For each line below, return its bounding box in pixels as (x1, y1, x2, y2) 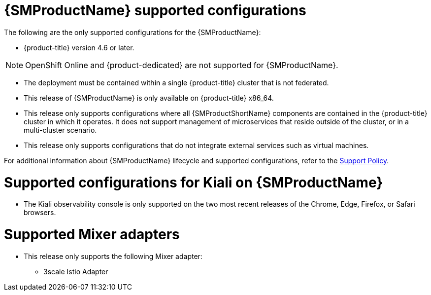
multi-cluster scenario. (24, 125, 97, 134)
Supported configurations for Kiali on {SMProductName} (4, 174, 383, 191)
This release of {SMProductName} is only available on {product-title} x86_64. (24, 93, 274, 102)
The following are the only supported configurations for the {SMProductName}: (4, 28, 261, 37)
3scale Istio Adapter (43, 267, 108, 276)
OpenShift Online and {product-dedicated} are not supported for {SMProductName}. (25, 60, 338, 70)
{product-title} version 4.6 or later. (24, 43, 134, 52)
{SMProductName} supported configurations (4, 2, 306, 19)
